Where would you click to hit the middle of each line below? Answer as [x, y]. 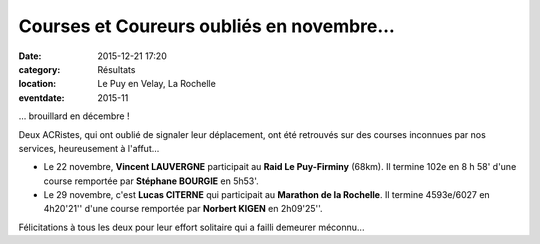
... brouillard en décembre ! [74, 116]
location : [37, 84]
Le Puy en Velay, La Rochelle [157, 84]
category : [39, 69]
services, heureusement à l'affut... [89, 148]
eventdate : [41, 97]
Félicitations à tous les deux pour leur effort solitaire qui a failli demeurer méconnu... [191, 227]
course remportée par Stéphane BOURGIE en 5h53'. [151, 181]
